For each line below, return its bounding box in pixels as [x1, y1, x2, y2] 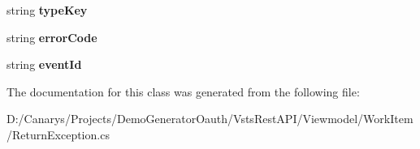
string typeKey [6, 2, 88, 18]
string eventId [6, 56, 82, 73]
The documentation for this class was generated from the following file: [6, 83, 360, 100]
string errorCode [6, 28, 97, 45]
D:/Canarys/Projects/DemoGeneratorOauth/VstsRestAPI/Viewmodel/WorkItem [6, 110, 414, 127]
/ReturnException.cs [6, 126, 110, 143]
